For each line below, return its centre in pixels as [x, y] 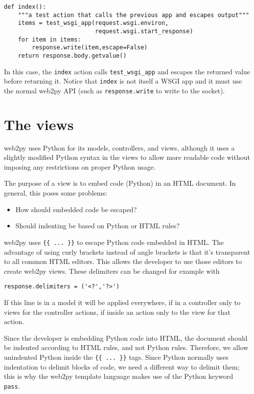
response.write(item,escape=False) [90, 48]
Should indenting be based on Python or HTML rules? [97, 226]
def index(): [25, 7]
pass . [12, 385]
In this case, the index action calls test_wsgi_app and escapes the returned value [127, 71]
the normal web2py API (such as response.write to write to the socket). [115, 90]
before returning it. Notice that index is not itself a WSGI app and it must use [123, 81]
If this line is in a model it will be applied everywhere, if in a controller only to [122, 302]
